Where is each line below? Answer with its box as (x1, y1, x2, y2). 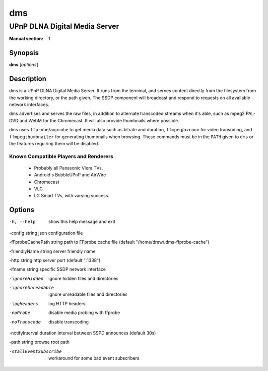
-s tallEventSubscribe (9, 348, 62, 354)
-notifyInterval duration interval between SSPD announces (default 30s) (9, 330, 156, 336)
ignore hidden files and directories (48, 275, 119, 281)
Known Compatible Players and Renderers (9, 153, 114, 159)
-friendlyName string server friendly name (9, 248, 96, 254)
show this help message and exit (48, 218, 115, 225)
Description (9, 75, 47, 83)
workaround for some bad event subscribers (48, 355, 139, 361)
